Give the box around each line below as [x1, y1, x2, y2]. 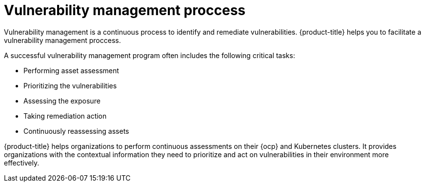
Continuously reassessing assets [23, 126, 129, 135]
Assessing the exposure [23, 96, 101, 105]
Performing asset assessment [23, 66, 119, 75]
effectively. [4, 158, 40, 167]
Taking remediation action [23, 111, 107, 120]
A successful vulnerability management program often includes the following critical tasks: [4, 51, 295, 60]
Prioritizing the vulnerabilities [23, 81, 117, 90]
